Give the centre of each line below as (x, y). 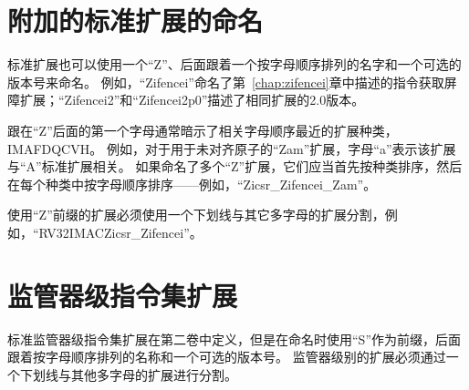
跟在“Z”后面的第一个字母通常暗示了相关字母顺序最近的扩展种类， (203, 130)
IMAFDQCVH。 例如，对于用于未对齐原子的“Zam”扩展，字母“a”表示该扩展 (232, 148)
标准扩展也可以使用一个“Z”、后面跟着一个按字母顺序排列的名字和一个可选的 (234, 64)
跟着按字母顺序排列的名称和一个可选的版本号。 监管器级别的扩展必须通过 (227, 357)
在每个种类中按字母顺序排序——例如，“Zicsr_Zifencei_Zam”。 (192, 184)
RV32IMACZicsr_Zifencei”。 (120, 232)
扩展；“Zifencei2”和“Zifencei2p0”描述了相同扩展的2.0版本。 (192, 100)
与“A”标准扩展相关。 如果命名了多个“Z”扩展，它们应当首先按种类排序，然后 (235, 166)
